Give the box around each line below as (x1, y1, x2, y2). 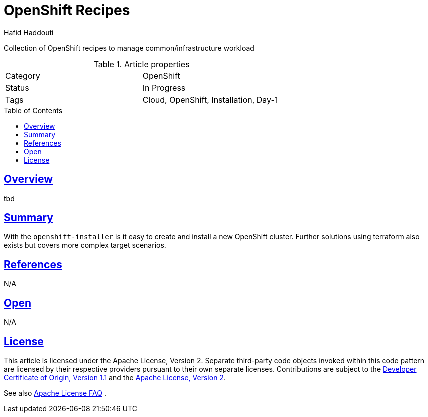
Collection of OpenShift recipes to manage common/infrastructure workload (4, 43, 254, 52)
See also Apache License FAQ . (4, 388, 106, 397)
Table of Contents (4, 106, 63, 115)
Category (5, 70, 40, 81)
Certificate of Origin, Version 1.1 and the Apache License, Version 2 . (4, 373, 226, 382)
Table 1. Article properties (93, 59, 190, 69)
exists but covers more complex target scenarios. (4, 241, 166, 250)
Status (5, 82, 29, 93)
